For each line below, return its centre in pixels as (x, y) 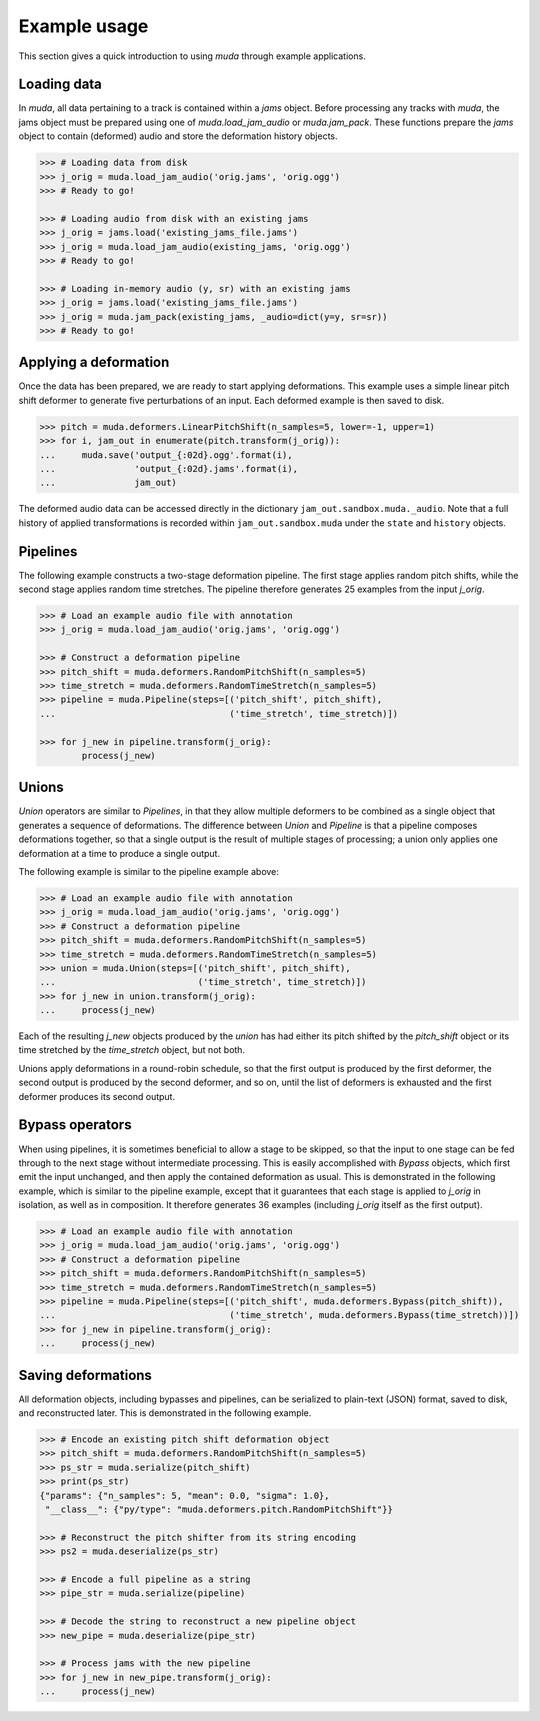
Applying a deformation (94, 362)
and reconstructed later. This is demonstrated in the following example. (165, 1413)
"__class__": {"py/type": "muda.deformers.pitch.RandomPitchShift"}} (219, 1509)
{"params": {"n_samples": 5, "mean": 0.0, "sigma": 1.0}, (184, 1495)
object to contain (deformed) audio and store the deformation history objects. (178, 136)
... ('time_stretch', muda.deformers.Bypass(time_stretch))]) (279, 1315)
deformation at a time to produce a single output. (119, 853)
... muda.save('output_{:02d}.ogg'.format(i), (166, 454)
